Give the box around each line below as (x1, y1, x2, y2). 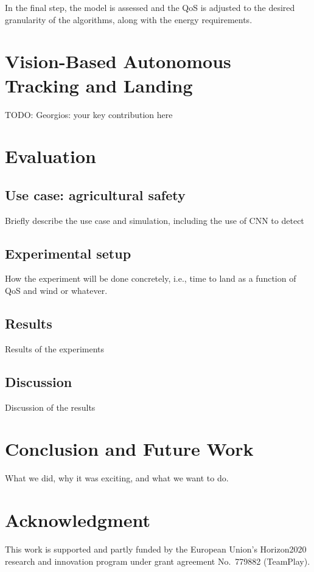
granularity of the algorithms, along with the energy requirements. (5, 13, 253, 26)
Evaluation (5, 144, 96, 169)
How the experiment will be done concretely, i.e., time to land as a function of (5, 272, 296, 285)
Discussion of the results (5, 400, 96, 413)
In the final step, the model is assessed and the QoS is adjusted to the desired (5, 1, 295, 13)
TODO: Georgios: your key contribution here (5, 108, 173, 120)
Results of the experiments (5, 342, 105, 355)
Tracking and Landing (5, 72, 193, 97)
